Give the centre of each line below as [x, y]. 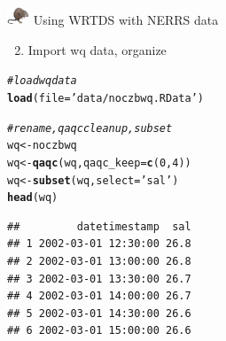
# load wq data [42, 81]
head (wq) [33, 198]
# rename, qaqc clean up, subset [90, 128]
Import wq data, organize [97, 49]
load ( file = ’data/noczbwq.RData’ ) [105, 98]
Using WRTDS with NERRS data [126, 20]
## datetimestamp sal [99, 226]
